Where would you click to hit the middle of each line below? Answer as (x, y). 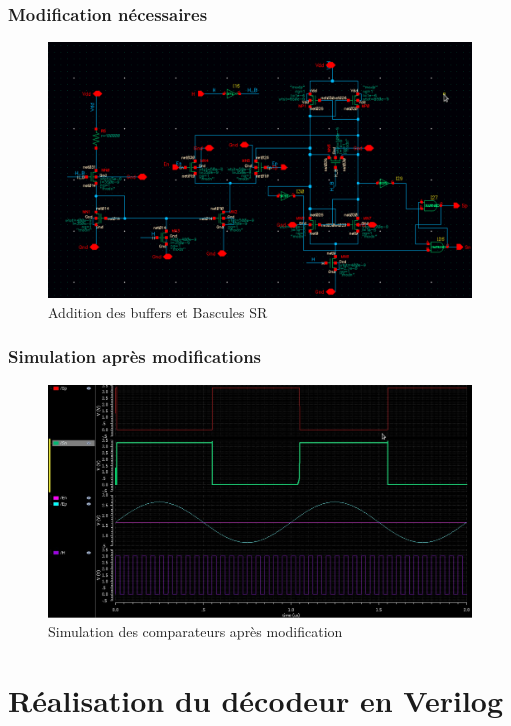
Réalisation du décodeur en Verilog (256, 700)
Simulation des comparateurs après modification (195, 631)
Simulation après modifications (135, 356)
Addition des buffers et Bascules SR (158, 311)
